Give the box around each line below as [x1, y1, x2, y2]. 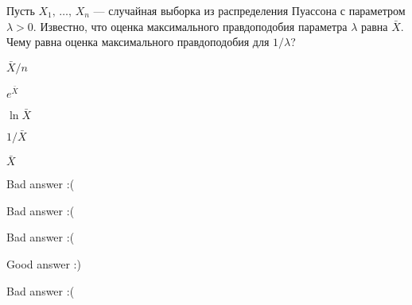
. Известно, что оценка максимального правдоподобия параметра [33, 17, 348, 34]
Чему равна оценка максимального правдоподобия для [6, 33, 270, 50]
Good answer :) [6, 256, 81, 272]
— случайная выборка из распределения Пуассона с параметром [93, 2, 406, 18]
